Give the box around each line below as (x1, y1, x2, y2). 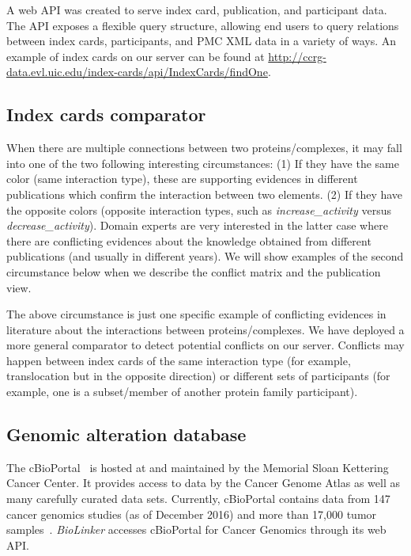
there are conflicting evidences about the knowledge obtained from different (6, 232, 371, 249)
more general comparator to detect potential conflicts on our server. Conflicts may (6, 337, 405, 353)
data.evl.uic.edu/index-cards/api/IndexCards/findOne (6, 63, 268, 80)
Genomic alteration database (6, 422, 247, 447)
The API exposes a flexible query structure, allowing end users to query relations (6, 17, 399, 33)
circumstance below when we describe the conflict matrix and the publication (6, 263, 381, 280)
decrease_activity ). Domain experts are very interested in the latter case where (6, 217, 388, 234)
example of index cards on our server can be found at (6, 48, 265, 64)
